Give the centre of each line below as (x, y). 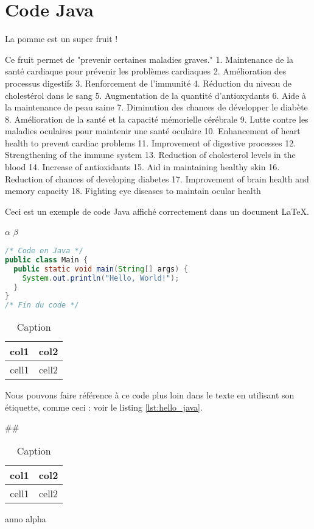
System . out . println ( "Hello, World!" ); (101, 278)
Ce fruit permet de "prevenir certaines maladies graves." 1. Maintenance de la (149, 59)
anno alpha (26, 518)
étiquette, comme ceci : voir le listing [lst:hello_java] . (104, 407)
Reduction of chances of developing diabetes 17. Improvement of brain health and (157, 178)
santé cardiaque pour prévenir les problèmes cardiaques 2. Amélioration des (146, 71)
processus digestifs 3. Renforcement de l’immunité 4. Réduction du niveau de (148, 83)
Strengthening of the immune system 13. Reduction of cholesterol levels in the (150, 155)
